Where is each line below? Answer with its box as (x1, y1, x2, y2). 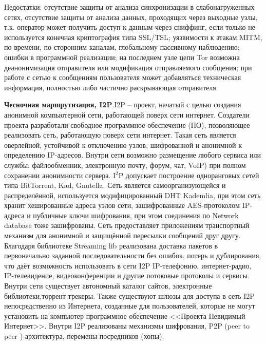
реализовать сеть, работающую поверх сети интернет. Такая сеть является (4, 129, 236, 140)
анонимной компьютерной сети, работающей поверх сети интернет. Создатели (4, 109, 250, 120)
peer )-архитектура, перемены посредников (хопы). (4, 331, 164, 341)
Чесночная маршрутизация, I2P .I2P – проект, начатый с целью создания (4, 99, 241, 110)
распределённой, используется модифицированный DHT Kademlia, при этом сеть (4, 189, 261, 200)
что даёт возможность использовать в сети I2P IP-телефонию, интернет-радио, (4, 260, 252, 271)
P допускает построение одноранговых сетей (118, 169, 259, 180)
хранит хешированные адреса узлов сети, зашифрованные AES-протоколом (4, 200, 240, 210)
